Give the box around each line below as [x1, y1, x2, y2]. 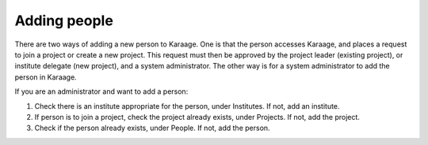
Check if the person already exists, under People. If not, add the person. [34, 123, 270, 133]
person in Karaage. [14, 72, 77, 82]
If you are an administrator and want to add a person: [14, 87, 189, 96]
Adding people [14, 12, 114, 29]
